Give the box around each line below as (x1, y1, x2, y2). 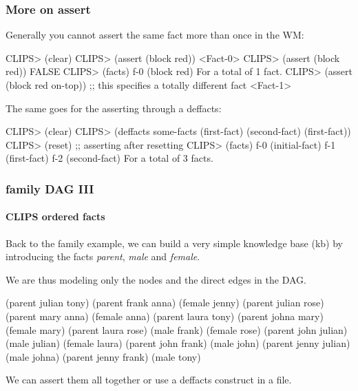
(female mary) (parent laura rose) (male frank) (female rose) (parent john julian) (6, 322, 348, 337)
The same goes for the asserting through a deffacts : (6, 101, 222, 115)
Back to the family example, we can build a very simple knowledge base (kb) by (6, 235, 343, 250)
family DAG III (6, 180, 94, 197)
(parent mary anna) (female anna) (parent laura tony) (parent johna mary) (6, 308, 324, 323)
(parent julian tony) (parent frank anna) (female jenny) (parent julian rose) (6, 295, 324, 310)
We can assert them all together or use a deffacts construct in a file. (6, 372, 292, 387)
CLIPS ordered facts (6, 209, 105, 224)
